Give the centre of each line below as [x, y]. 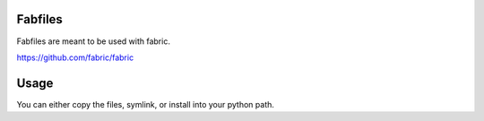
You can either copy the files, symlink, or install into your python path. [146, 104]
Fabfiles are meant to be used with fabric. [93, 41]
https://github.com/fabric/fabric [75, 57]
